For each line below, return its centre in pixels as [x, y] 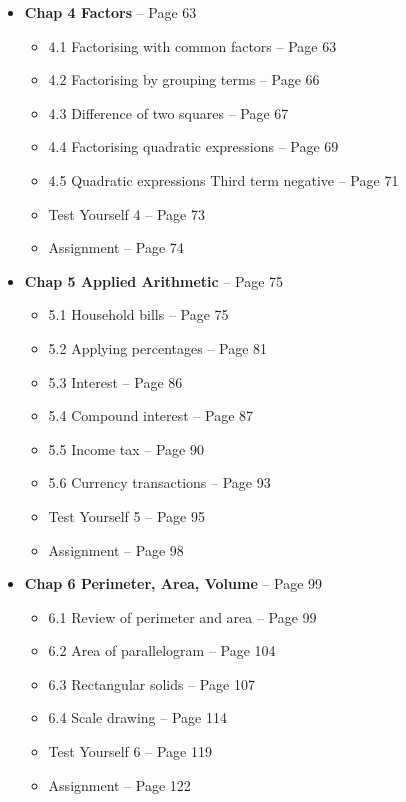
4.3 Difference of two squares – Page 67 [168, 112]
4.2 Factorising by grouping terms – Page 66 [184, 79]
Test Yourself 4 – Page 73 [126, 213]
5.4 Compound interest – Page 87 [151, 415]
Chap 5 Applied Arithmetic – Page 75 [154, 280]
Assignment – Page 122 [119, 784]
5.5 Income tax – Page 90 [126, 448]
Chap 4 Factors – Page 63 [110, 12]
